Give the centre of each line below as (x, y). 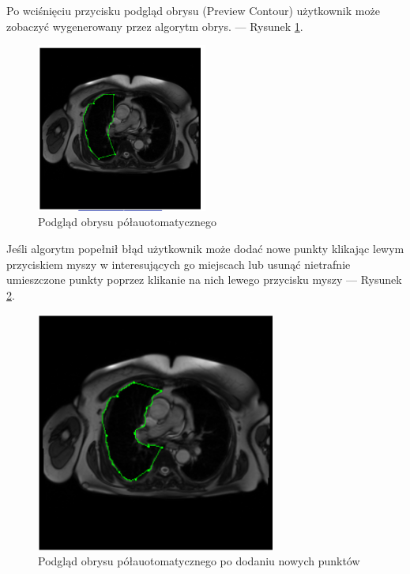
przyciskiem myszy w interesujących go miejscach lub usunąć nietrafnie (179, 264)
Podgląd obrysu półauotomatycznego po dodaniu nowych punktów (199, 561)
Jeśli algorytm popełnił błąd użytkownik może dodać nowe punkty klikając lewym (205, 248)
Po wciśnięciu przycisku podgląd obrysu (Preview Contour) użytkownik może (193, 10)
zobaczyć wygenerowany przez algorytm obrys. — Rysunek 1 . (155, 26)
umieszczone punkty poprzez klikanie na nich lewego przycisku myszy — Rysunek (204, 279)
